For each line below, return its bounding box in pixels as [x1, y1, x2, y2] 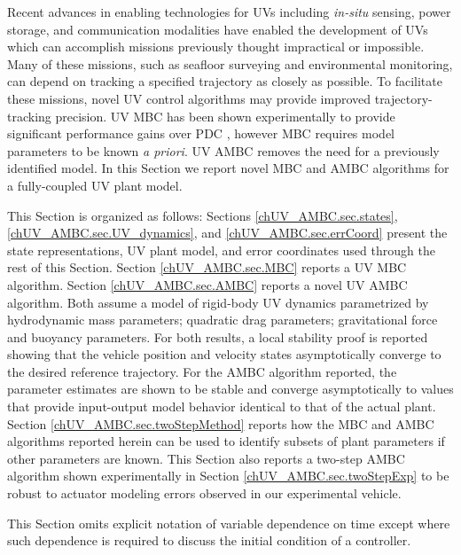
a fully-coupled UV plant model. [7, 176, 183, 194]
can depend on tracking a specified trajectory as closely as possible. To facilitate [7, 72, 442, 90]
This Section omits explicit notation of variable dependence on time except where [7, 513, 450, 532]
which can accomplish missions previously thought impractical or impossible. [7, 37, 425, 56]
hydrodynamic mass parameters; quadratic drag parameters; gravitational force [7, 310, 438, 329]
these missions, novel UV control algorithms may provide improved [7, 89, 371, 107]
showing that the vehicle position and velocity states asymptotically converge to [7, 345, 441, 363]
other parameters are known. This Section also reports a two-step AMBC [7, 449, 405, 467]
